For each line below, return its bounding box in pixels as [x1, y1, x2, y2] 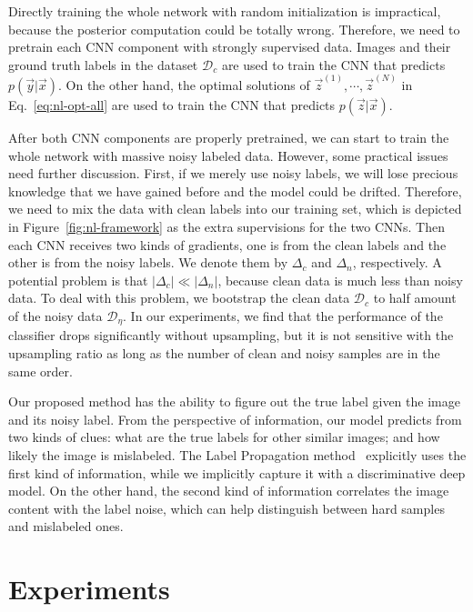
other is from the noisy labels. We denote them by [8, 253, 288, 272]
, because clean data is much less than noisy [217, 270, 463, 289]
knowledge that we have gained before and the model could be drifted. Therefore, [8, 181, 462, 200]
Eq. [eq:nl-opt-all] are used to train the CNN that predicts [8, 95, 336, 115]
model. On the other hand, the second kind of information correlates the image [8, 481, 449, 500]
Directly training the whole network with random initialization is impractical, [8, 2, 441, 20]
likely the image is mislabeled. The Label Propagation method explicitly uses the [8, 445, 467, 464]
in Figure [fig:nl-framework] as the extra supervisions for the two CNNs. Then [8, 217, 445, 236]
